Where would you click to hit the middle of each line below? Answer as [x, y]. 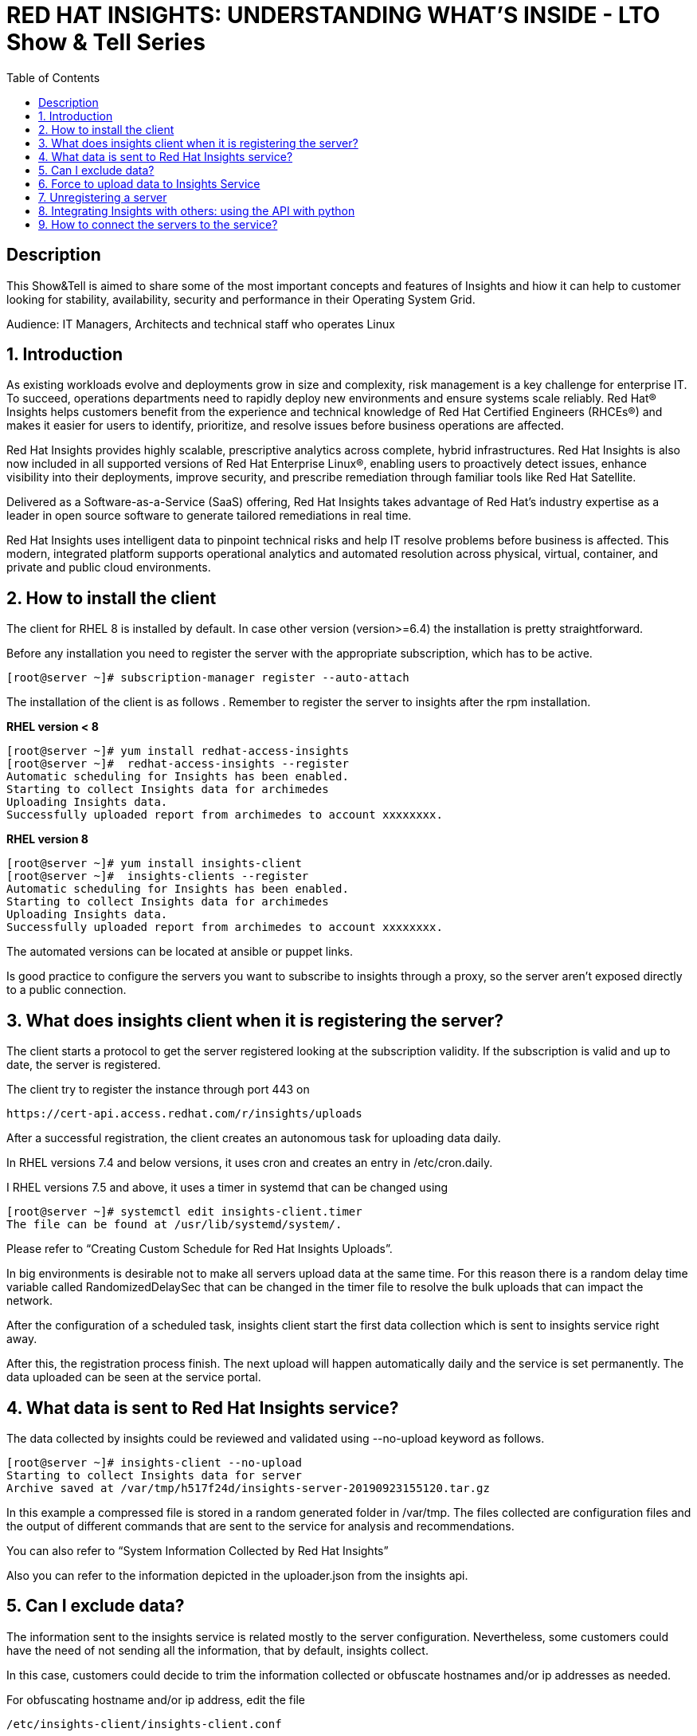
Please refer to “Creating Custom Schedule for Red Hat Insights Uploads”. [200, 1249]
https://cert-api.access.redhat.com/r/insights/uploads [184, 1114]
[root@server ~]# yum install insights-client [154, 864]
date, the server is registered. [84, 1065]
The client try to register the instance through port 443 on [158, 1090]
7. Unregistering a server [103, 197]
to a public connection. [67, 990]
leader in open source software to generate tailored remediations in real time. [209, 516]
